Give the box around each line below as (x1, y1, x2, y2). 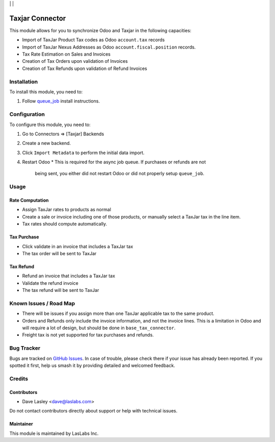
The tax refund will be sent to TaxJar (22, 287, 99, 293)
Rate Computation (9, 197, 49, 204)
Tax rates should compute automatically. (22, 221, 107, 227)
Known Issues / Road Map (9, 300, 75, 307)
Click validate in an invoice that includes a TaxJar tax (22, 243, 133, 250)
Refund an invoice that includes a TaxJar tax (22, 273, 116, 279)
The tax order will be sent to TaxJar (22, 251, 97, 256)
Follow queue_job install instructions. (22, 98, 100, 104)
